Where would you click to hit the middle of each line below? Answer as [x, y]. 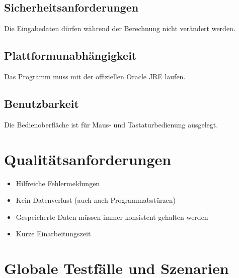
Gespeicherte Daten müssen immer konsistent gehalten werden [112, 217]
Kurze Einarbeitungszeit [53, 234]
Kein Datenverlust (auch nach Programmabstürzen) [96, 200]
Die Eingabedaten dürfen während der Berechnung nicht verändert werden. [120, 28]
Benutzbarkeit [42, 103]
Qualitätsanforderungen [88, 159]
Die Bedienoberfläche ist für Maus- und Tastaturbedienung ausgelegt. [111, 124]
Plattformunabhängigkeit [70, 55]
